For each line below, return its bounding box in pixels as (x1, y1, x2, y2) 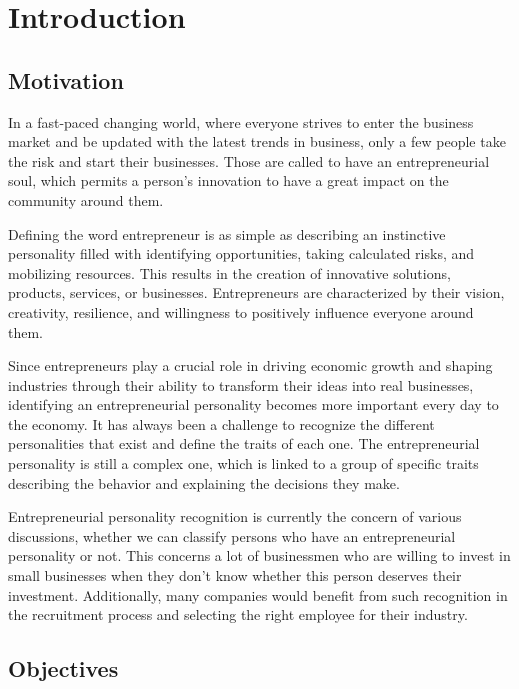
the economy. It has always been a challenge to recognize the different (8, 413, 435, 434)
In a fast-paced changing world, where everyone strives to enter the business (8, 111, 474, 132)
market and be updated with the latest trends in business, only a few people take (8, 131, 506, 152)
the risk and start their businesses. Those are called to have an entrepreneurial (8, 150, 490, 171)
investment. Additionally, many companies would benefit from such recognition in (8, 584, 508, 605)
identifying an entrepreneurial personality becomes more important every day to (8, 394, 499, 415)
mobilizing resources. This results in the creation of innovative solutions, (8, 262, 451, 283)
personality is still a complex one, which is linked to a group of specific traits (8, 453, 479, 474)
